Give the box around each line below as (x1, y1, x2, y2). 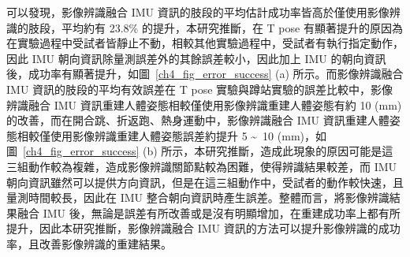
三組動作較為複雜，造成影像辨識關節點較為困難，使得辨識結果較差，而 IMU (6, 158, 397, 174)
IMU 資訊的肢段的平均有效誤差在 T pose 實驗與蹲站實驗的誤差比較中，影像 (6, 80, 393, 97)
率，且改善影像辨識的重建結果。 (6, 235, 172, 251)
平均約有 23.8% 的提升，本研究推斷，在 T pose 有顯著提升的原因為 (61, 19, 403, 35)
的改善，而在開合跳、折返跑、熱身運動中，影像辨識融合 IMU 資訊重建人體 (6, 112, 389, 128)
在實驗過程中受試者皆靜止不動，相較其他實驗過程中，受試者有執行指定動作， (6, 35, 404, 51)
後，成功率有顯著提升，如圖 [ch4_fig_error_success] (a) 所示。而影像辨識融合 (6, 65, 404, 82)
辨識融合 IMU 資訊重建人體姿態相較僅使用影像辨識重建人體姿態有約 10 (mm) (6, 96, 402, 113)
